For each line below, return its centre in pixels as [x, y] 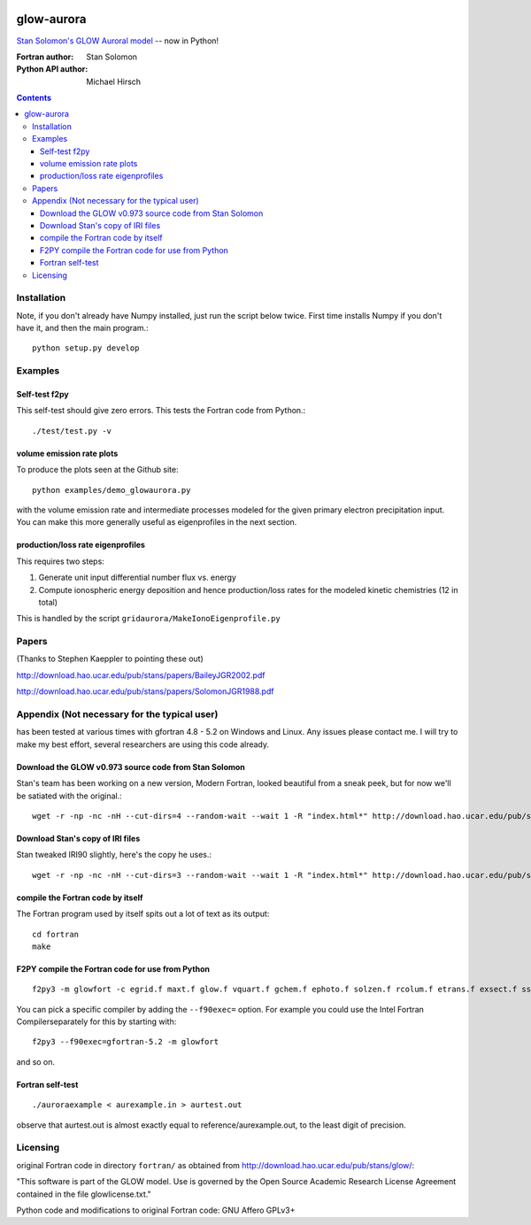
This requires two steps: [61, 561]
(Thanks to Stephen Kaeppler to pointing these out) [110, 659]
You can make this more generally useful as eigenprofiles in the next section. [157, 522]
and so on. [36, 1061]
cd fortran [56, 934]
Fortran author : [45, 57]
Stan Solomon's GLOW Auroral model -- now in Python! [118, 41]
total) [48, 602]
